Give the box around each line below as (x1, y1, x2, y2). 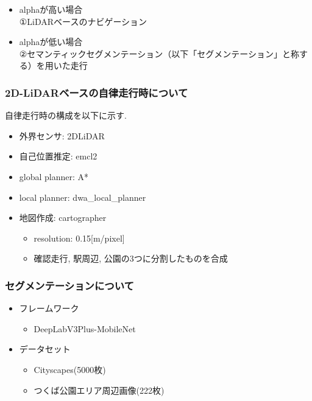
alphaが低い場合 (19, 35, 83, 48)
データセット (19, 343, 71, 355)
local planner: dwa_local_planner (19, 190, 146, 203)
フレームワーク (19, 302, 79, 315)
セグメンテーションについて (5, 277, 134, 293)
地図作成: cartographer (19, 211, 107, 224)
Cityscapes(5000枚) (34, 363, 106, 375)
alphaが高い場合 (19, 3, 83, 15)
